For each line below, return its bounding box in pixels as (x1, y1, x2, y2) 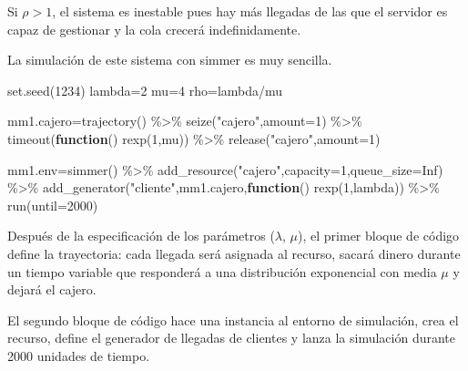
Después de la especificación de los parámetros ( (7, 226, 275, 245)
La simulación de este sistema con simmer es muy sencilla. (7, 50, 332, 69)
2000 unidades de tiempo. (7, 345, 150, 365)
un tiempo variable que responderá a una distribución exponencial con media (7, 262, 437, 281)
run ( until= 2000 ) (7, 195, 98, 214)
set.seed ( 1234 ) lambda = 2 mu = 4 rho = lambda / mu (7, 80, 283, 99)
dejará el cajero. (7, 280, 97, 299)
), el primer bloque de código (298, 226, 460, 245)
